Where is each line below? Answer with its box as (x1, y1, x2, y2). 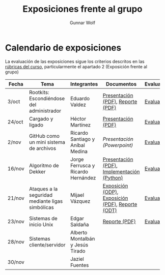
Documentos (106, 80, 137, 87)
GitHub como (29, 132, 60, 139)
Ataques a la (29, 185, 58, 192)
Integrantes (70, 80, 98, 87)
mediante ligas (29, 198, 63, 205)
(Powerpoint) (102, 142, 134, 149)
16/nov (7, 165, 25, 172)
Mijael (70, 191, 84, 198)
